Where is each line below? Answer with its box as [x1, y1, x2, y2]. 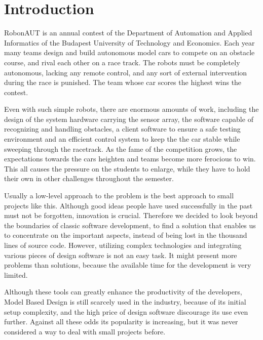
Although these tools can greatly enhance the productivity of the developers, [4, 286, 242, 297]
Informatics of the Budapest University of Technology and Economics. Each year [4, 37, 255, 48]
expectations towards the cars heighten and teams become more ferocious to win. [4, 153, 256, 164]
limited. [4, 269, 28, 280]
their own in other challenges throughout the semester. [4, 173, 174, 184]
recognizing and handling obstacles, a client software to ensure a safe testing [4, 123, 241, 134]
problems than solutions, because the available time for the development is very [4, 260, 251, 270]
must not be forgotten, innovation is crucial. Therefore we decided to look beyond [4, 210, 258, 221]
